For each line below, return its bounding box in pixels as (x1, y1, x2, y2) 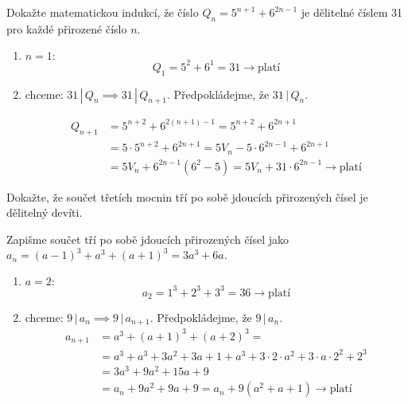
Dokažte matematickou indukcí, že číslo (6, 4, 199, 20)
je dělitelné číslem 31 (301, 4, 403, 20)
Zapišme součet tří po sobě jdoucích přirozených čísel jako (6, 230, 289, 247)
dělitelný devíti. (6, 204, 83, 221)
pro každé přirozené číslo (6, 20, 127, 37)
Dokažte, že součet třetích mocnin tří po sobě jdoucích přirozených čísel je (6, 188, 368, 205)
